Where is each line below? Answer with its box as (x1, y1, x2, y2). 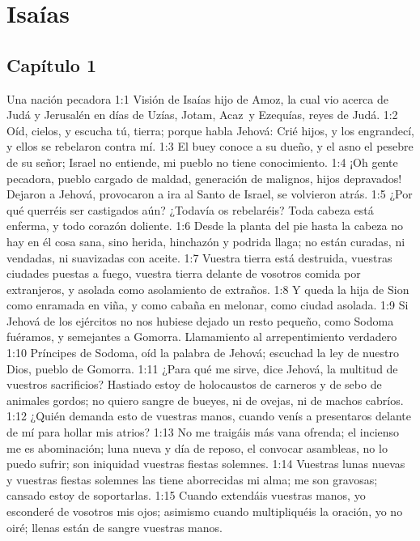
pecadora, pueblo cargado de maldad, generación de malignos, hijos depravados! (6, 169, 402, 186)
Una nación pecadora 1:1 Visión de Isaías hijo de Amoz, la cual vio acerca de (6, 90, 388, 107)
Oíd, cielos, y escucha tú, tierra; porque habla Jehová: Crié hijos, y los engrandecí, (6, 121, 414, 138)
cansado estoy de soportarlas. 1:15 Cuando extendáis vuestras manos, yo (6, 487, 366, 504)
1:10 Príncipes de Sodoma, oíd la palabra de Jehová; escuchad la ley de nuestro (6, 344, 399, 361)
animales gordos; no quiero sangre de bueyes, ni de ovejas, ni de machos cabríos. (6, 391, 404, 408)
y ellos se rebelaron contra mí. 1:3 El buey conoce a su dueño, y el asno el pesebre (6, 138, 414, 155)
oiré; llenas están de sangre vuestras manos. (6, 518, 223, 535)
